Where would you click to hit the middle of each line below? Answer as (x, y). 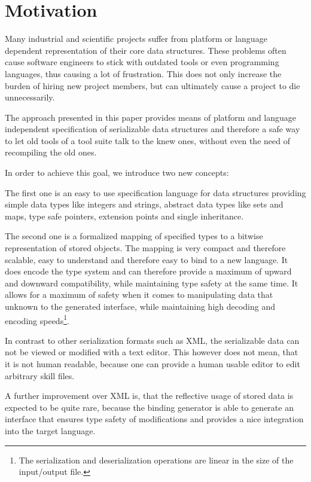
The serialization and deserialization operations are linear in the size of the (156, 460)
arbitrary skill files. (40, 375)
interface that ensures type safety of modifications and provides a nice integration (154, 419)
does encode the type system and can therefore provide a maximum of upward (148, 271)
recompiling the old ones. (51, 152)
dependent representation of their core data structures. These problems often (146, 50)
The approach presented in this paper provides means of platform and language (151, 117)
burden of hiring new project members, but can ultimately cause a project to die (153, 85)
